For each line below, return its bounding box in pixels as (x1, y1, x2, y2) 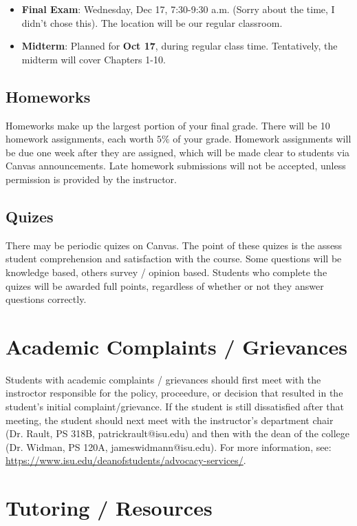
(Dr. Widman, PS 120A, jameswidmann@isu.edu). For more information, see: (6, 439, 332, 454)
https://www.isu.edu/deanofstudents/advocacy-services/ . (6, 453, 246, 467)
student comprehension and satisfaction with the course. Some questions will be (6, 251, 342, 266)
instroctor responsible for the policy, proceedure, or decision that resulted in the (6, 386, 343, 400)
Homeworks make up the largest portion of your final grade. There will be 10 (6, 118, 330, 132)
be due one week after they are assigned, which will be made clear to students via (6, 145, 350, 159)
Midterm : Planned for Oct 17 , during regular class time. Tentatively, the (21, 39, 338, 53)
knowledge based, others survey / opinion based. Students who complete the (6, 264, 327, 279)
